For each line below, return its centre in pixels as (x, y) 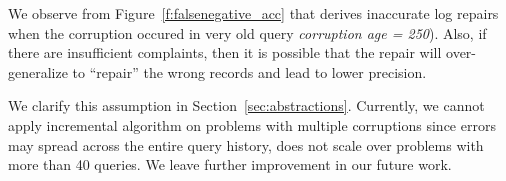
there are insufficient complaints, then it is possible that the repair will (225, 52)
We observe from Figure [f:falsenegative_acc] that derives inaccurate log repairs (253, 13)
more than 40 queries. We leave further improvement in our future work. (230, 164)
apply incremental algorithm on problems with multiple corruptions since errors (252, 124)
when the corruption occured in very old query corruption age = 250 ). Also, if (247, 32)
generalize (38, 71)
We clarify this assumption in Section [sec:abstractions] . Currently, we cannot (246, 105)
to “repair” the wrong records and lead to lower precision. (249, 71)
